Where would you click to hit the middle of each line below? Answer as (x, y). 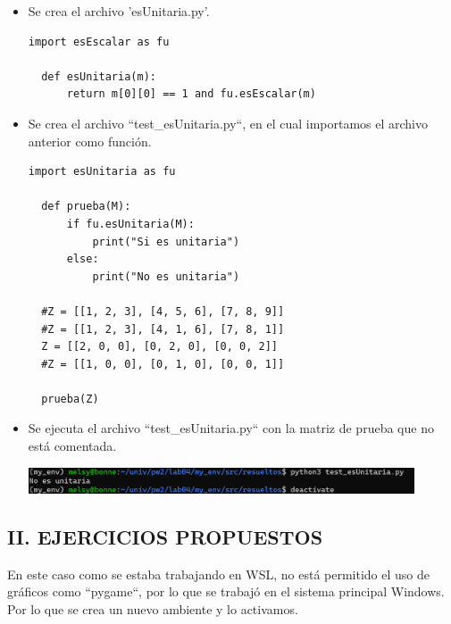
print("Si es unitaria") (166, 241)
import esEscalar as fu (99, 42)
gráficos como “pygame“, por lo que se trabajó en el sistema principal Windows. (226, 591)
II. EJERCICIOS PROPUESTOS (165, 536)
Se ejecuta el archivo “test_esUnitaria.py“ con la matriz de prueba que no (231, 428)
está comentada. (72, 446)
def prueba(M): (86, 207)
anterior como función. (90, 141)
